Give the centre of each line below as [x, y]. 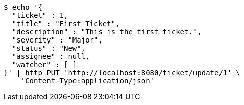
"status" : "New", [49, 48]
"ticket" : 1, [40, 15]
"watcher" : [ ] [44, 65]
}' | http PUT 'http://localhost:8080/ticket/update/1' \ [122, 73]
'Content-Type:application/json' [88, 81]
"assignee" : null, [51, 56]
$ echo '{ [23, 7]
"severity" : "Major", [57, 40]
